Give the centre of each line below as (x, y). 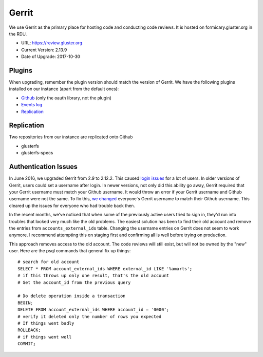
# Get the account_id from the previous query (74, 282)
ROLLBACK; (29, 330)
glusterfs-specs (37, 153)
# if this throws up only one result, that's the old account (94, 276)
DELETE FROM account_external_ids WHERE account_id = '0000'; (94, 310)
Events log (32, 105)
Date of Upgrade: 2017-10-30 (51, 56)
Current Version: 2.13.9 (44, 50)
